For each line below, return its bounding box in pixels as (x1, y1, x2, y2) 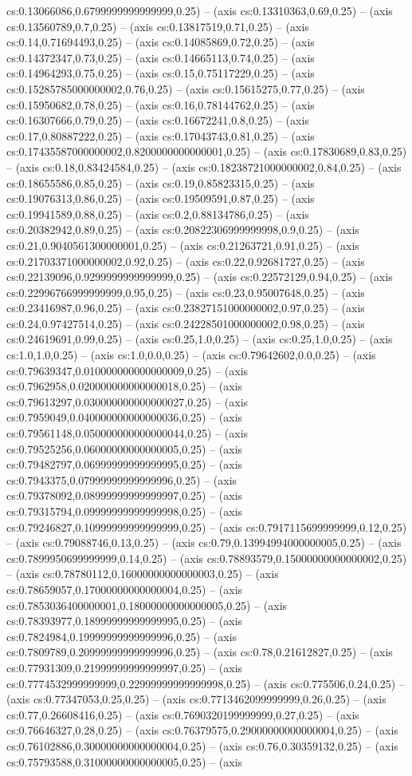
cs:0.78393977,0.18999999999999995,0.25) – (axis (6, 612, 243, 629)
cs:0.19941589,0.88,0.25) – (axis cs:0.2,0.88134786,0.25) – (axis (6, 205, 309, 222)
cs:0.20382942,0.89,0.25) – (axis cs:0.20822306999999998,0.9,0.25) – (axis (6, 221, 359, 238)
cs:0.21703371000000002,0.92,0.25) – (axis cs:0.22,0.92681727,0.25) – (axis (6, 252, 365, 269)
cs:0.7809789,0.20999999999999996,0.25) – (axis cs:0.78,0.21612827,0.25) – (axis (6, 643, 393, 660)
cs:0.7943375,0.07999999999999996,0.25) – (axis (6, 471, 237, 488)
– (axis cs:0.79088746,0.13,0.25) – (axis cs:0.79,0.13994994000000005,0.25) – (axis (6, 534, 402, 551)
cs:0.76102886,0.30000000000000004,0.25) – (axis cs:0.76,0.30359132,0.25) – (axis (6, 737, 398, 754)
